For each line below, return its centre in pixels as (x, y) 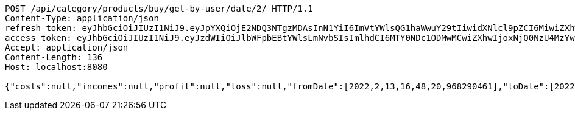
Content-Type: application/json (82, 18)
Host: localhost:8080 (56, 67)
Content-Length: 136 (54, 57)
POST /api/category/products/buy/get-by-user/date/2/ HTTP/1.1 (159, 9)
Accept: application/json (67, 47)
